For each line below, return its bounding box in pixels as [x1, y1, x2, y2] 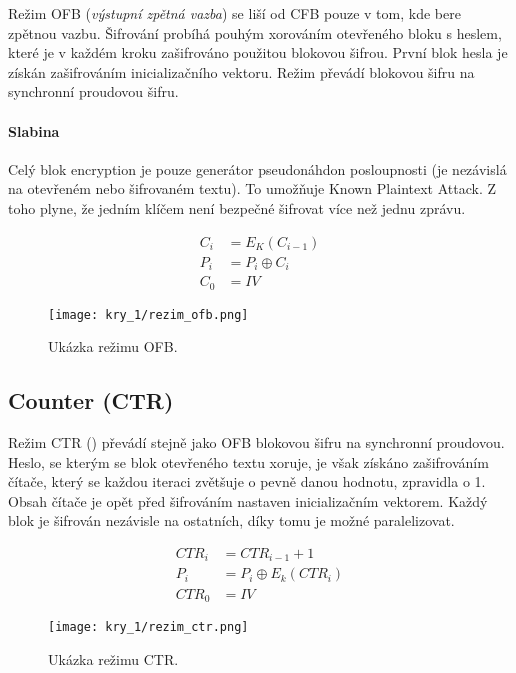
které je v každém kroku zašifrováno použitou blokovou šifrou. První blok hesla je [8, 42, 508, 63]
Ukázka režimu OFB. [48, 336, 178, 357]
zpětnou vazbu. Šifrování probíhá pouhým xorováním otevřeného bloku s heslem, [8, 22, 502, 43]
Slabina [8, 120, 60, 141]
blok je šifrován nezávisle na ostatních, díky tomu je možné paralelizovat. [8, 510, 455, 531]
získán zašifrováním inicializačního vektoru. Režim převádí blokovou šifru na [8, 61, 475, 82]
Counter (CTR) [8, 385, 174, 416]
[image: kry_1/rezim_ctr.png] [48, 619, 249, 634]
